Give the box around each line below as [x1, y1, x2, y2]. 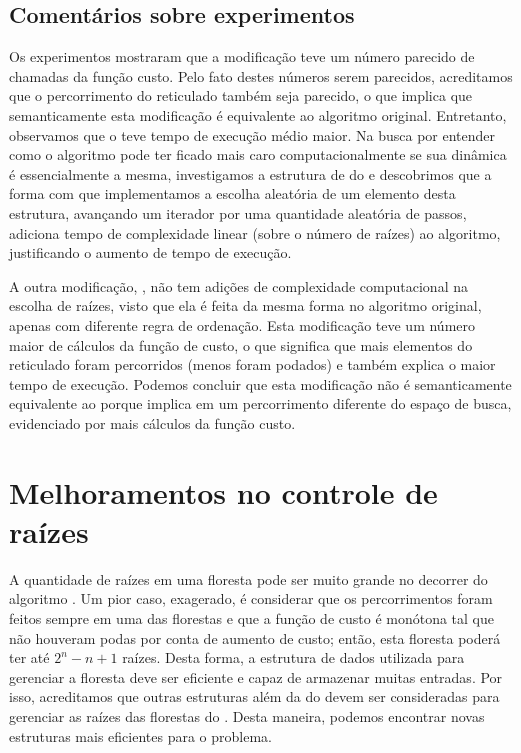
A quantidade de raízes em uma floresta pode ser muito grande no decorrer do [9, 568, 488, 589]
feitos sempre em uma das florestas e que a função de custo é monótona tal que [9, 607, 495, 628]
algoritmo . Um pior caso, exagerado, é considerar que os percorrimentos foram [9, 588, 493, 609]
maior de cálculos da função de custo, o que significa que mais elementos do [9, 334, 473, 355]
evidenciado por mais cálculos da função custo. [9, 412, 296, 433]
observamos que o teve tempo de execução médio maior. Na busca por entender [9, 124, 496, 145]
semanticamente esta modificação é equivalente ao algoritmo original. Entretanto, [9, 104, 507, 125]
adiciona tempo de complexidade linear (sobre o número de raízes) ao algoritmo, [9, 222, 501, 243]
